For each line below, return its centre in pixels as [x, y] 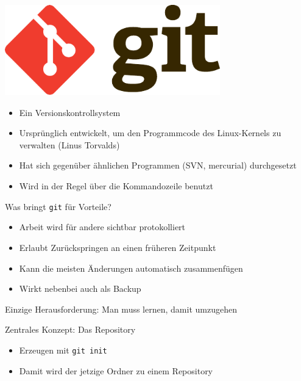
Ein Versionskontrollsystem [70, 112]
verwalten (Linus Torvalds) [69, 144]
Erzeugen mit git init [63, 350]
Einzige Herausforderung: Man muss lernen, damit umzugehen [121, 309]
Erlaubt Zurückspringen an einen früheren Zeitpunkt [118, 247]
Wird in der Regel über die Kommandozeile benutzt [116, 186]
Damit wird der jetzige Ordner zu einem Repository [116, 370]
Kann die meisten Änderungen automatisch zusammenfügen [131, 268]
